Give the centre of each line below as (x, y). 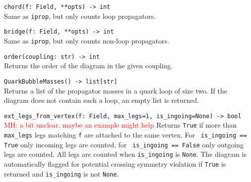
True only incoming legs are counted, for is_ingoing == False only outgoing (124, 144)
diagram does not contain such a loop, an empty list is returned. (101, 100)
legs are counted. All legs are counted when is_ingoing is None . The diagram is (125, 154)
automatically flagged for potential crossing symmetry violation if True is (115, 164)
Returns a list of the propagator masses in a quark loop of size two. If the (116, 90)
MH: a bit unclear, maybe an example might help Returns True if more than (121, 125)
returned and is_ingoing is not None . (61, 173)
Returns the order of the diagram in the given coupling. (88, 66)
